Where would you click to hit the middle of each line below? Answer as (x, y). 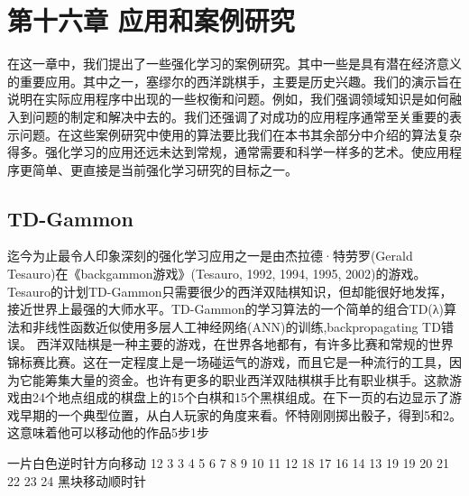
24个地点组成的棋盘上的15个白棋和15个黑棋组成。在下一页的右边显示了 (240, 397)
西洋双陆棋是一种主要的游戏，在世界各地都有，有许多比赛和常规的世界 (245, 344)
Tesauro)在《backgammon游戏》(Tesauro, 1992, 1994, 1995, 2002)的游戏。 (217, 274)
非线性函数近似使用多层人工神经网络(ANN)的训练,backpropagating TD (236, 326)
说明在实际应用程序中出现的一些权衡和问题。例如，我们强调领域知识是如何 (228, 99)
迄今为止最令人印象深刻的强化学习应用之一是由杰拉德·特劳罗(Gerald (210, 256)
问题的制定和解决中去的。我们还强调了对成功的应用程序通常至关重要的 (240, 116)
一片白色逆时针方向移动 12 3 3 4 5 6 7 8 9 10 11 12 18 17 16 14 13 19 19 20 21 (228, 463)
